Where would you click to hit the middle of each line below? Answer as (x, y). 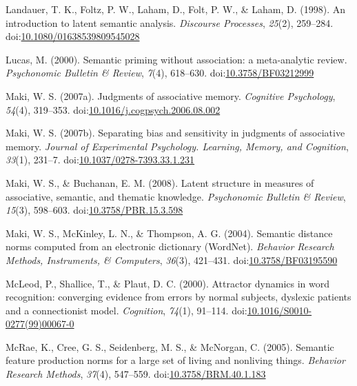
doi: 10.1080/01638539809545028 (73, 36)
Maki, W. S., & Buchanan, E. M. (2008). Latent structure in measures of (160, 182)
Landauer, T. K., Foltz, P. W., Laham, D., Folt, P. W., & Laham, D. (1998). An (176, 9)
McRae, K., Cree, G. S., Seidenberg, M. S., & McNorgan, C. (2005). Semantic (170, 346)
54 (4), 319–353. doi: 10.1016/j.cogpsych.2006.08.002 (113, 109)
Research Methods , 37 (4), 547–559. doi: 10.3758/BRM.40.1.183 (136, 374)
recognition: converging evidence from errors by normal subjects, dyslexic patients (178, 297)
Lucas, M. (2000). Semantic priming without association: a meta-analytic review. (176, 59)
